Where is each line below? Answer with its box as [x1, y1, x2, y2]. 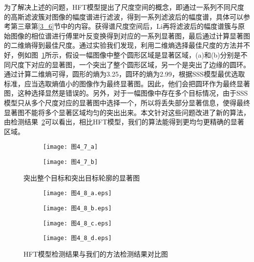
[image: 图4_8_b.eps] [43, 204, 112, 212]
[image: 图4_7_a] [43, 143, 98, 151]
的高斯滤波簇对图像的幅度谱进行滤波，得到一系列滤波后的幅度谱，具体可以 [4, 11, 243, 21]
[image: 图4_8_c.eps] [43, 220, 112, 227]
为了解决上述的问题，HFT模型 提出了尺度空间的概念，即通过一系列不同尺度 [4, 2, 244, 12]
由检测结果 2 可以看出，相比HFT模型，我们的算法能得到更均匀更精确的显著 [4, 117, 244, 127]
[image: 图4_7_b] [43, 158, 98, 165]
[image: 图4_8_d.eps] [43, 235, 112, 242]
